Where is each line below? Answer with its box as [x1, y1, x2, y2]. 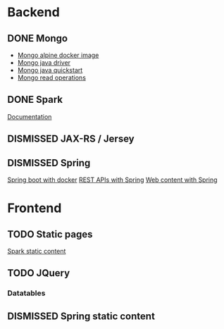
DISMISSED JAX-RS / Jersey [7, 133, 135, 145]
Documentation [7, 112, 52, 120]
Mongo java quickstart [17, 66, 83, 74]
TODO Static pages [7, 228, 93, 240]
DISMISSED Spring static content [7, 310, 155, 322]
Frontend [7, 200, 62, 216]
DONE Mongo [7, 32, 68, 44]
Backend [7, 4, 60, 20]
